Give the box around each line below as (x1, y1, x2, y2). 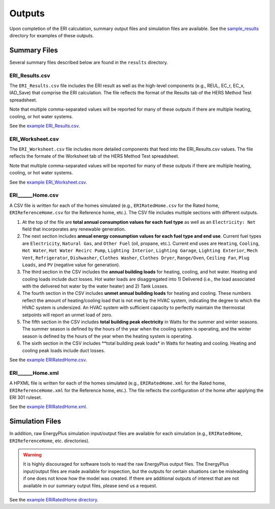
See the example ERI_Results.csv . (9, 122, 80, 129)
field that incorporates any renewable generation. (22, 226, 126, 232)
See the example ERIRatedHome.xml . (9, 403, 88, 410)
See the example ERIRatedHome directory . (9, 496, 99, 502)
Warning (23, 451, 42, 457)
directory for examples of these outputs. (9, 32, 94, 38)
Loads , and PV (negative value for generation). (22, 262, 121, 268)
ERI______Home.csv (9, 192, 59, 199)
